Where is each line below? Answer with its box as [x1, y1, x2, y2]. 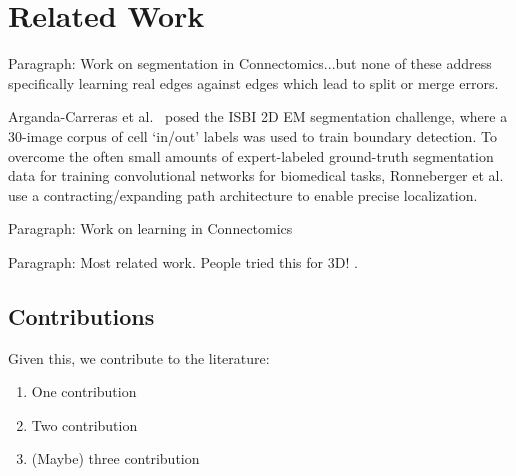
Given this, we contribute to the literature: [8, 347, 270, 368]
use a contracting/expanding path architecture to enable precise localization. [8, 184, 478, 205]
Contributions [8, 300, 155, 331]
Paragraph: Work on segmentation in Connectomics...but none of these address [8, 53, 492, 74]
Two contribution [31, 414, 138, 435]
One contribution [31, 381, 137, 402]
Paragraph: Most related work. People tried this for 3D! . [8, 251, 358, 272]
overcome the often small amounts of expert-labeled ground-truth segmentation [8, 145, 494, 166]
